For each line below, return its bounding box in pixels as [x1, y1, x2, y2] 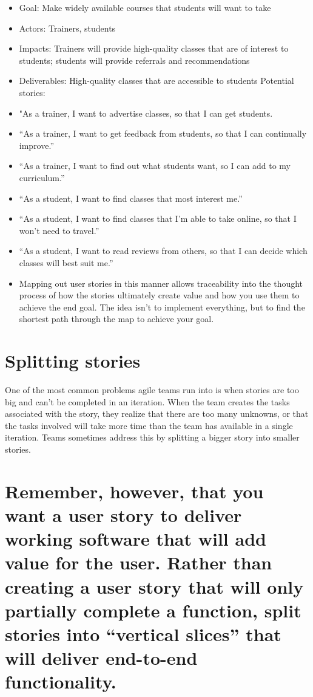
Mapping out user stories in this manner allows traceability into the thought [19, 276, 303, 289]
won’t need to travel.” [19, 224, 99, 236]
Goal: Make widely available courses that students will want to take [19, 1, 271, 13]
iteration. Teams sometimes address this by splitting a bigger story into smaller [5, 431, 300, 444]
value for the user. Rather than [5, 550, 272, 575]
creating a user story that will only [5, 574, 304, 599]
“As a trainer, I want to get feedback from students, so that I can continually [19, 127, 307, 140]
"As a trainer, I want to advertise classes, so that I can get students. [19, 106, 273, 119]
